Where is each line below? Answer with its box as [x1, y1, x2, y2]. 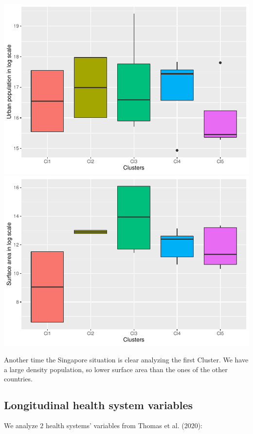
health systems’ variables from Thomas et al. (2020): [45, 420, 202, 431]
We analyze [4, 420, 38, 431]
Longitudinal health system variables [4, 397, 193, 413]
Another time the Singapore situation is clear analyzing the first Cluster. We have [4, 355, 249, 365]
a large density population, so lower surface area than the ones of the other [4, 364, 228, 374]
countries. [4, 374, 33, 384]
